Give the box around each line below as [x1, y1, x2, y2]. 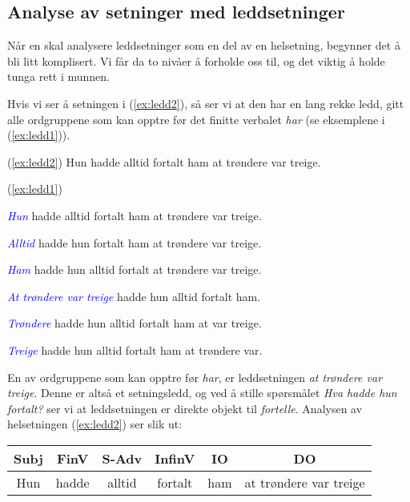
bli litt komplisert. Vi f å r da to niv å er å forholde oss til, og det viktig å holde [7, 52, 385, 69]
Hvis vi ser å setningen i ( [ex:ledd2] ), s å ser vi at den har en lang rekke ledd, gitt [7, 94, 404, 111]
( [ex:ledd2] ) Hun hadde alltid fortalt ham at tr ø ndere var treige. [7, 153, 321, 170]
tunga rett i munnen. [7, 68, 111, 85]
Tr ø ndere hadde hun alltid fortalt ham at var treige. [7, 315, 262, 331]
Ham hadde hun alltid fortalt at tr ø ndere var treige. [7, 261, 262, 278]
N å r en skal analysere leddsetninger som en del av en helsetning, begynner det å [7, 37, 400, 54]
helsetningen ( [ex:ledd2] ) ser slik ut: [7, 416, 183, 432]
